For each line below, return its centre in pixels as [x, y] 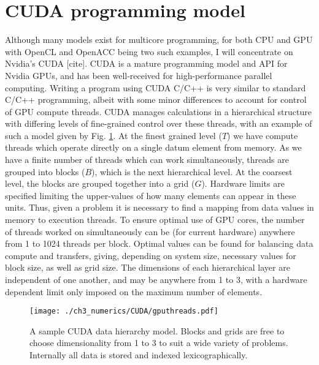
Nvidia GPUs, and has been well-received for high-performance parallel [139, 75]
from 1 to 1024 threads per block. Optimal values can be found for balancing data [159, 243]
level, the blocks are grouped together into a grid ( [100, 183]
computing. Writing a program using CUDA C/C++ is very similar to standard [156, 87]
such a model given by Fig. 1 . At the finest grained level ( [113, 135]
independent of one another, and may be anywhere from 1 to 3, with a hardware [156, 279]
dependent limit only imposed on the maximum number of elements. [134, 291]
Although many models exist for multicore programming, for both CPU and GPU [159, 40]
